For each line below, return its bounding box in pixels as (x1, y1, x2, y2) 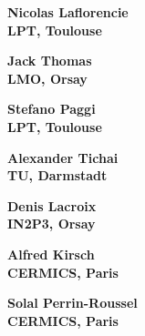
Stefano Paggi (7, 99, 96, 118)
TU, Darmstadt (7, 166, 108, 185)
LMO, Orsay (7, 68, 88, 87)
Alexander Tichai (7, 148, 119, 167)
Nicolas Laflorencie (7, 3, 129, 21)
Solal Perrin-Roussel (7, 293, 138, 312)
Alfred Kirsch (7, 244, 95, 263)
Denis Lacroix (7, 196, 97, 215)
